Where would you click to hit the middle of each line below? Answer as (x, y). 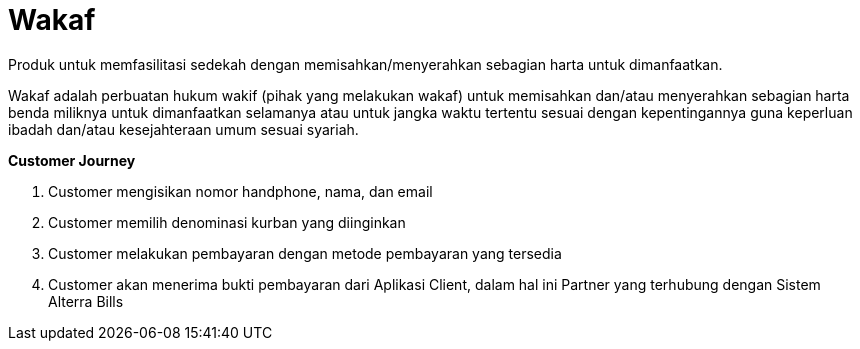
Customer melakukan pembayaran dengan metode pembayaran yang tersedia (305, 253)
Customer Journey (72, 160)
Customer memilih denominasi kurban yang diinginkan (227, 222)
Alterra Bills (86, 301)
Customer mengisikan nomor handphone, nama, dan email (240, 191)
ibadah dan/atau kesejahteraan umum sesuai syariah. (183, 129)
